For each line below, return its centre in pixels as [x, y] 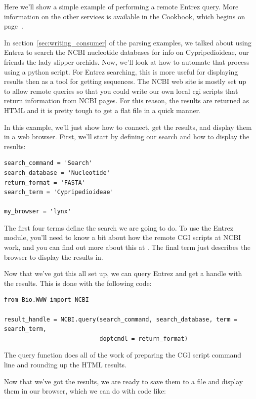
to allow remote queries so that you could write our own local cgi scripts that [121, 91]
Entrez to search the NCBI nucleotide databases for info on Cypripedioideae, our [127, 52]
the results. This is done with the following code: [78, 283]
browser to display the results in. [54, 257]
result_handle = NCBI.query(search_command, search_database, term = [121, 319]
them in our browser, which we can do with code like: [85, 391]
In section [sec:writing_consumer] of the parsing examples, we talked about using [128, 42]
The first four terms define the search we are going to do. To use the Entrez [119, 227]
